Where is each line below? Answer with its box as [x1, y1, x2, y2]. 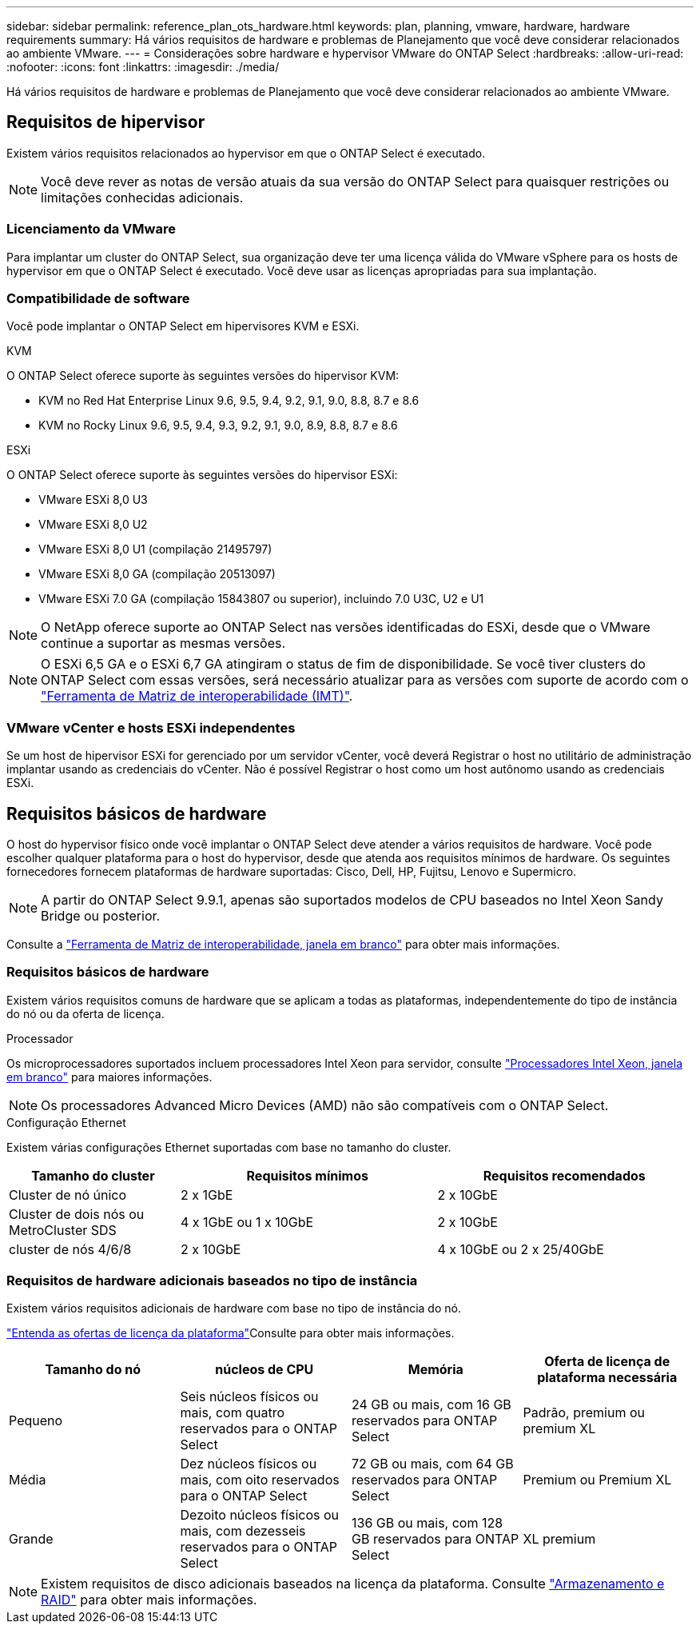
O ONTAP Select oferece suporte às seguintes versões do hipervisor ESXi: [6, 468, 398, 482]
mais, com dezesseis [180, 1523, 306, 1540]
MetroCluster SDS [9, 1221, 117, 1238]
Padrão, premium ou [523, 1404, 646, 1421]
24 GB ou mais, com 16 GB [352, 1396, 511, 1413]
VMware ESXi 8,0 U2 [38, 517, 148, 532]
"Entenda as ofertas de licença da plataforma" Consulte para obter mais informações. [6, 1326, 455, 1340]
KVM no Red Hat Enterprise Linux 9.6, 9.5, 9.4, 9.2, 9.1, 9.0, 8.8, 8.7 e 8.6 [38, 394, 420, 408]
